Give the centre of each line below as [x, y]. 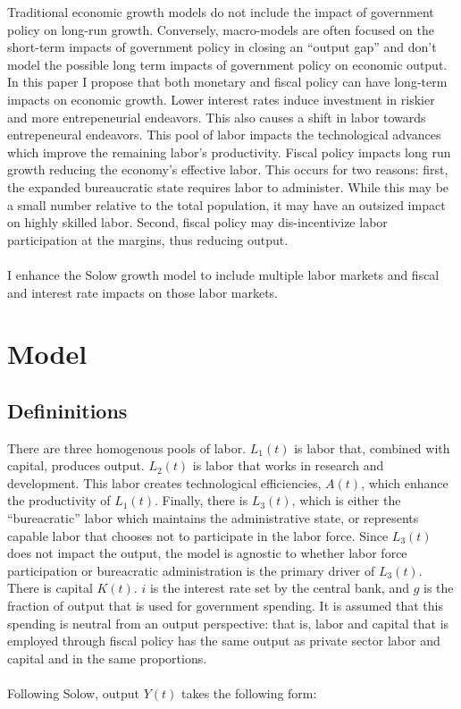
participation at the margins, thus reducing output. [148, 239]
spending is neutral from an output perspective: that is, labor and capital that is [228, 623]
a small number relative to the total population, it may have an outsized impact [226, 204]
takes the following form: [249, 692]
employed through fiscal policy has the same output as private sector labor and [224, 641]
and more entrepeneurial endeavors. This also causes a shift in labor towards [217, 117]
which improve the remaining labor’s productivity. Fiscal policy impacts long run [229, 152]
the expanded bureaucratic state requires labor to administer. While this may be [228, 186]
